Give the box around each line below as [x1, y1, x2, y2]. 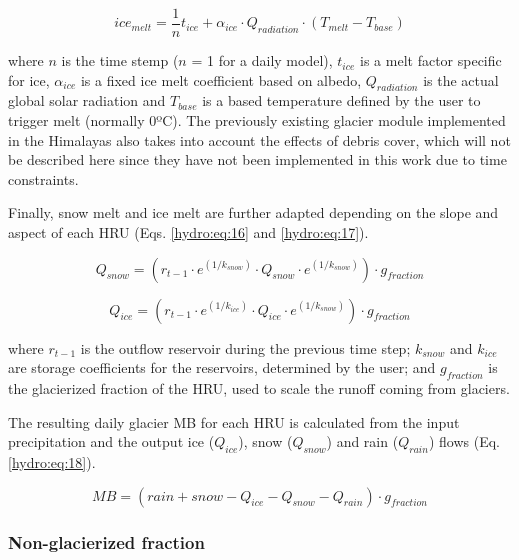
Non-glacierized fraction [8, 529, 205, 554]
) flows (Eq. [428, 431, 500, 452]
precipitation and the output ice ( [8, 431, 215, 452]
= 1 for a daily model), [191, 50, 333, 71]
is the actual [423, 69, 499, 90]
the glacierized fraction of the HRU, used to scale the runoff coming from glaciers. [8, 378, 510, 398]
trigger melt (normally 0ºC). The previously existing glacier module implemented [8, 110, 506, 131]
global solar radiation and [8, 90, 166, 111]
